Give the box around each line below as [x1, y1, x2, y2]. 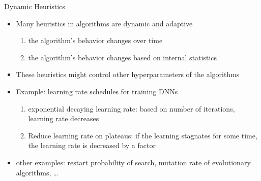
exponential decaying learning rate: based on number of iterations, [28, 103, 235, 114]
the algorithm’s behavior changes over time [28, 35, 163, 46]
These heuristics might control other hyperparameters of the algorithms [16, 69, 240, 80]
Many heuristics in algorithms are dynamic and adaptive [16, 18, 193, 28]
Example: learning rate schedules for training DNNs [16, 86, 178, 96]
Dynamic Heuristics [4, 1, 65, 11]
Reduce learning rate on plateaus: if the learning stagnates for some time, [28, 130, 257, 140]
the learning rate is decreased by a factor [28, 140, 156, 151]
